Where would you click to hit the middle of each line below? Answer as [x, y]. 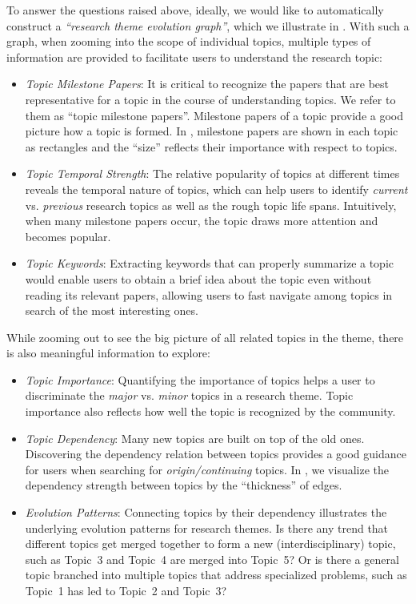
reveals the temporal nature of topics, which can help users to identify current [216, 189]
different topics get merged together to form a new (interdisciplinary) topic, [210, 544]
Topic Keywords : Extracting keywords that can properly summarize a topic [210, 263]
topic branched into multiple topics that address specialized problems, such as [216, 575]
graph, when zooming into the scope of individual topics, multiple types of [189, 41]
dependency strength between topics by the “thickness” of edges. [184, 485]
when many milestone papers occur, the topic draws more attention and [202, 221]
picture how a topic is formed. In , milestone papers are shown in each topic [212, 131]
